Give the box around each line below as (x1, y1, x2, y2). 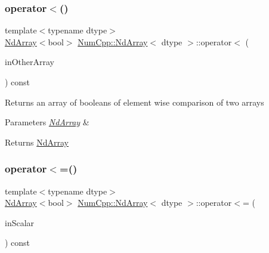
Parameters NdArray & (5, 116, 89, 128)
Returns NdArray (5, 135, 69, 148)
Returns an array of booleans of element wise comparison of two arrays (5, 95, 264, 108)
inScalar (5, 216, 35, 229)
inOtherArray (5, 55, 54, 68)
